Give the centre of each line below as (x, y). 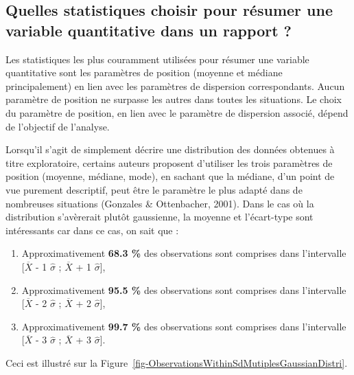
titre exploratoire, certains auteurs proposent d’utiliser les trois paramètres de (169, 162)
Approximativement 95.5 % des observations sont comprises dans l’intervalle (184, 289)
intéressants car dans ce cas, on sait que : (92, 230)
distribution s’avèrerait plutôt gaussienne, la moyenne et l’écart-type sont (160, 217)
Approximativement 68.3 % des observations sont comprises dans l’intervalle (184, 253)
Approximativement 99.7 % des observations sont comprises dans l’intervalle (184, 326)
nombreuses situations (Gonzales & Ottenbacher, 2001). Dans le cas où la (160, 203)
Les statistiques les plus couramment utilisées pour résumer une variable (157, 59)
